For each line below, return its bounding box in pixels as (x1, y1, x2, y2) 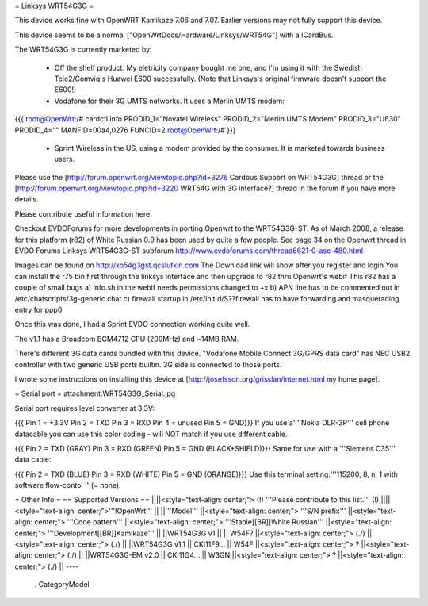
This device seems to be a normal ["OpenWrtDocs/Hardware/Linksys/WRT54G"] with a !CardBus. (14, 30, 334, 40)
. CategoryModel (34, 580, 90, 589)
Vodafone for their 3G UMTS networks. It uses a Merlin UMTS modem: (54, 96, 285, 105)
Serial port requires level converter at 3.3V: (14, 403, 155, 412)
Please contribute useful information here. (14, 209, 152, 218)
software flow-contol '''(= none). (14, 481, 122, 490)
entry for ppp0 (14, 305, 63, 314)
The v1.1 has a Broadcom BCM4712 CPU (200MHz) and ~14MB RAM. (14, 334, 239, 343)
